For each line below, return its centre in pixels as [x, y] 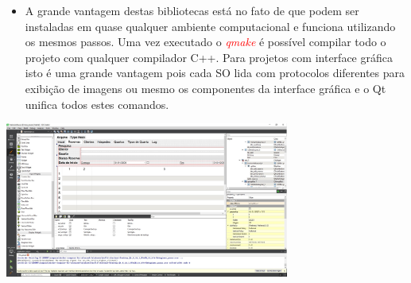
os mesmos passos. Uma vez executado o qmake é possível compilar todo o [205, 42]
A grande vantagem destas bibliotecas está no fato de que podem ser [192, 10]
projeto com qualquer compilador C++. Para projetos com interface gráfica [209, 57]
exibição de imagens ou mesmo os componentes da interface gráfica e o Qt [205, 88]
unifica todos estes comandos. [97, 104]
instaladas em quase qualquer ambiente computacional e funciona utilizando [210, 26]
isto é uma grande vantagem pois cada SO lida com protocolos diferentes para [215, 73]
